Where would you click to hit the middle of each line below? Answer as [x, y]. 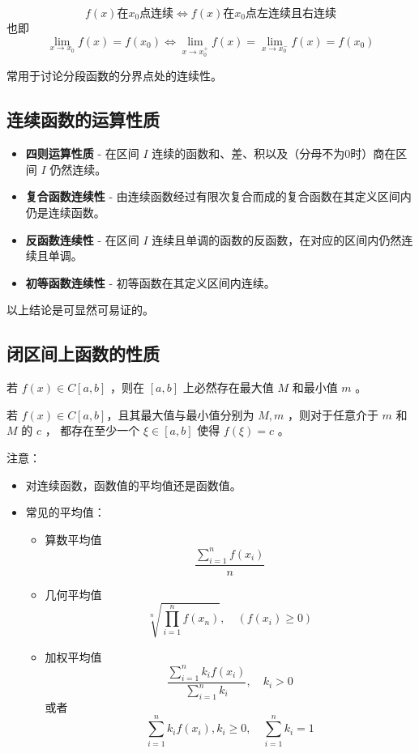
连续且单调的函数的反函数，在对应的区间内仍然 [277, 239]
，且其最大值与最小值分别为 [180, 414]
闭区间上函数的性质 [83, 353]
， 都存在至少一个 [92, 430]
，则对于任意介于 [333, 414]
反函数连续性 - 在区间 [82, 239]
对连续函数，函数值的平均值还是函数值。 [133, 485]
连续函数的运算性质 [83, 119]
